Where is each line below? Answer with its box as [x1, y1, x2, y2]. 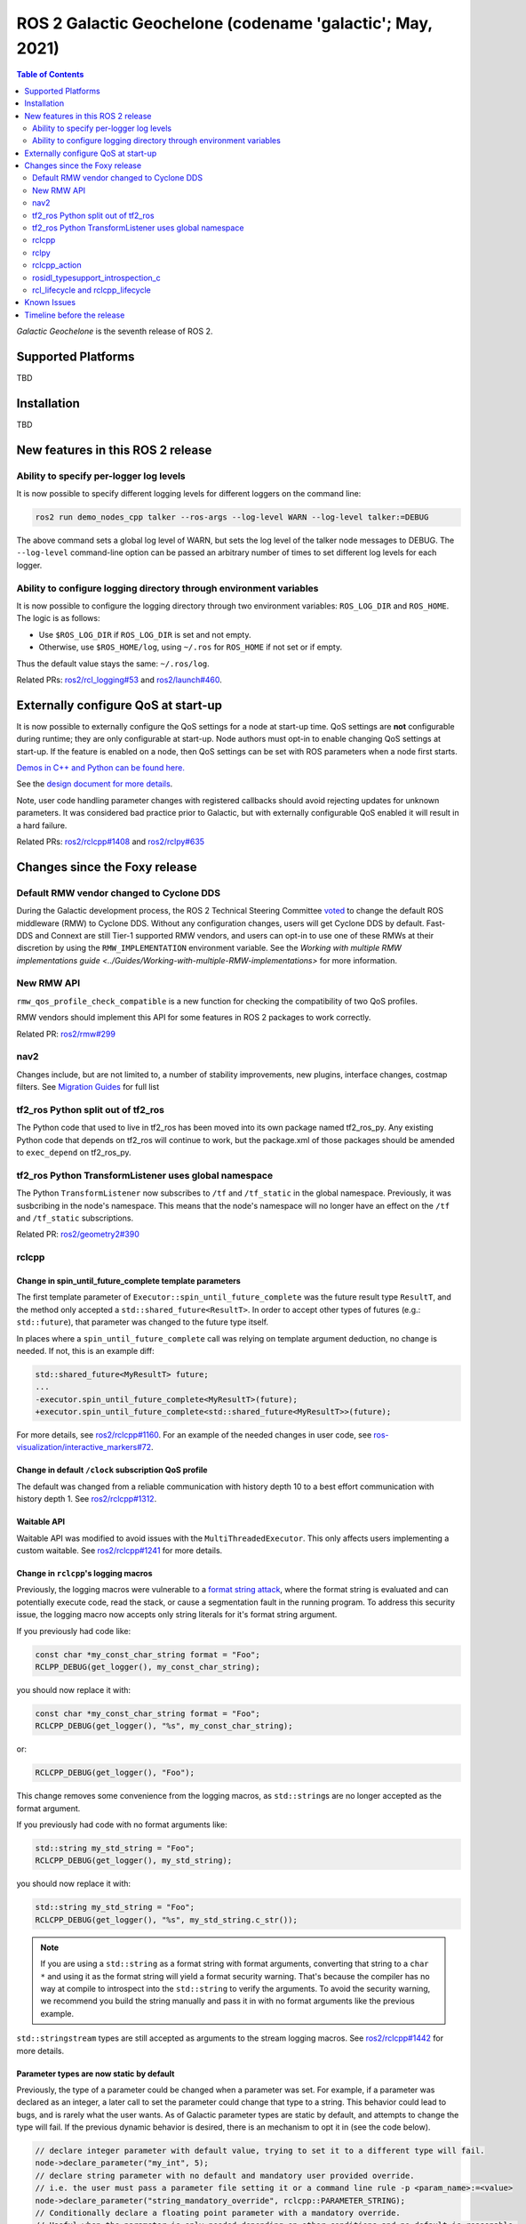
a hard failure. [16, 819, 68, 831]
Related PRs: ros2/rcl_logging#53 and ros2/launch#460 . [16, 674, 222, 685]
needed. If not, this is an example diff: [16, 1345, 155, 1356]
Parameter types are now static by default [16, 2068, 175, 2079]
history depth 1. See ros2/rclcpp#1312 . [16, 1494, 157, 1504]
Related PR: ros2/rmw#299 [16, 1028, 116, 1039]
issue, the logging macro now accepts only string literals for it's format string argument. [16, 1609, 338, 1620]
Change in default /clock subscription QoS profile [16, 1464, 208, 1476]
